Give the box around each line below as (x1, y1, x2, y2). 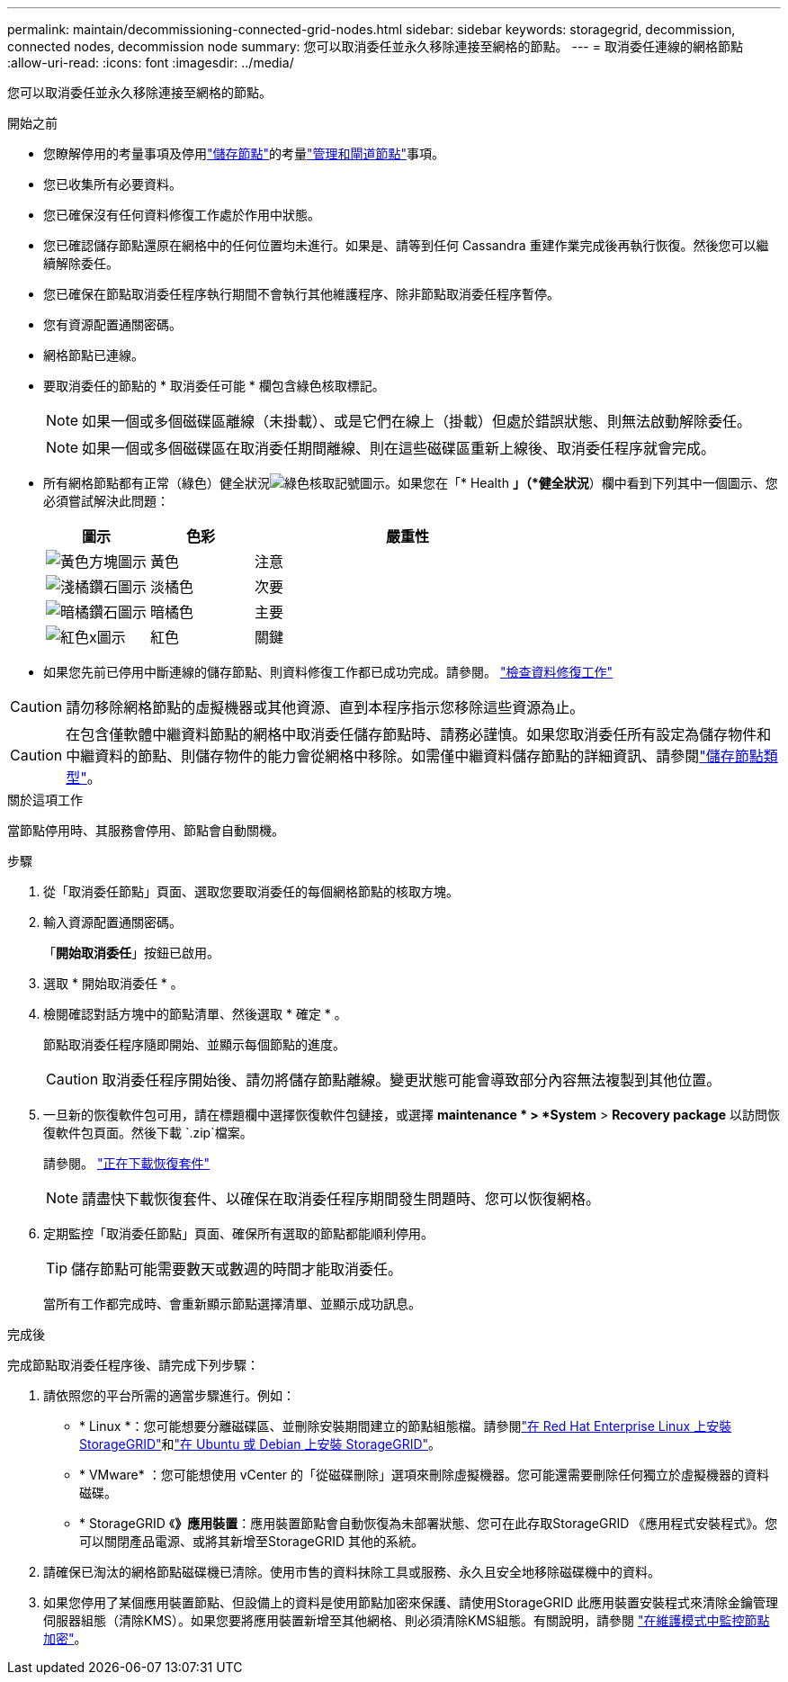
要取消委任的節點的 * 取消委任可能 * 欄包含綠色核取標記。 (43, 378, 385, 393)
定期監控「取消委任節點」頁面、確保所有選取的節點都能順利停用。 (43, 1226, 434, 1241)
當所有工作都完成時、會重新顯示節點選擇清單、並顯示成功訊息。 (43, 1296, 421, 1311)
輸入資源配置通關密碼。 (43, 914, 182, 930)
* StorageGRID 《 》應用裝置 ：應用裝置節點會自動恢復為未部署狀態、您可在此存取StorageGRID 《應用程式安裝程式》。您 (79, 1516, 778, 1531)
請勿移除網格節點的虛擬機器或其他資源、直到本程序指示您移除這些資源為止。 (66, 698, 585, 716)
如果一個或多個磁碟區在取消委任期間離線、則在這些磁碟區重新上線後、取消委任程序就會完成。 (82, 439, 716, 457)
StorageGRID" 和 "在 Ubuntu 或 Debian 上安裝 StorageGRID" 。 (79, 1436, 442, 1452)
